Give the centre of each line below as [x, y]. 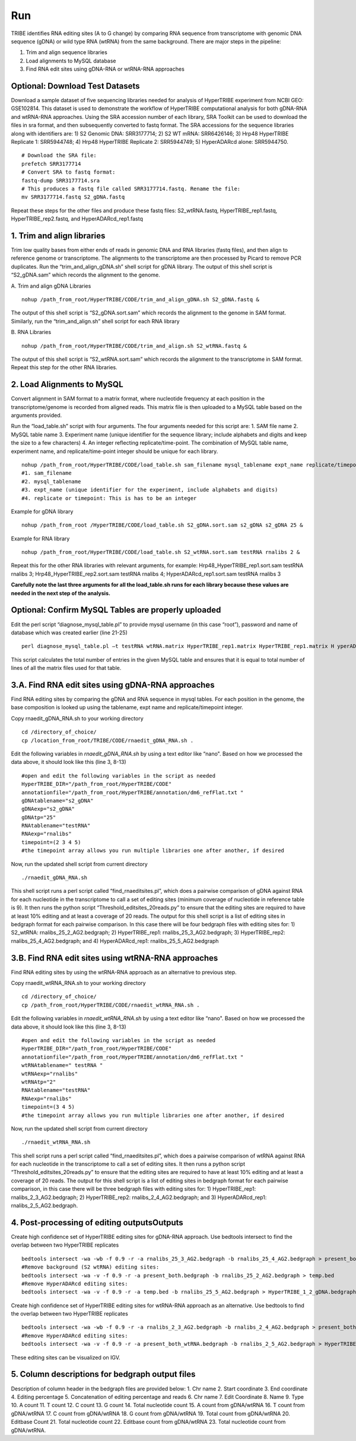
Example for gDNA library [42, 511]
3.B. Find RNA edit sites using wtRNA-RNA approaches [115, 958]
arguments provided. [36, 415]
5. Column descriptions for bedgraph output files [103, 1374]
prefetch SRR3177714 [51, 164]
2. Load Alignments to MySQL [67, 384]
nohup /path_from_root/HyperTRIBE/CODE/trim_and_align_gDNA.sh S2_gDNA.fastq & [140, 299]
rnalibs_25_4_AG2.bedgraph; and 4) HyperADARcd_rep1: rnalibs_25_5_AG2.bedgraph [115, 941]
